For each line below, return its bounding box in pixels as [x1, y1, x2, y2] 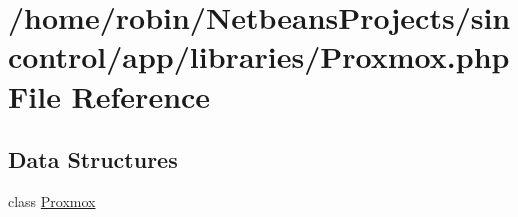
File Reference [8, 75, 211, 116]
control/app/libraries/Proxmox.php [8, 36, 510, 77]
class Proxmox [8, 190, 96, 211]
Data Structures [8, 144, 178, 175]
